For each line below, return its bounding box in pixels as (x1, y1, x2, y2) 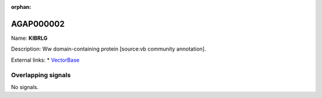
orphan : (11, 4, 32, 10)
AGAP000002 (11, 18, 65, 29)
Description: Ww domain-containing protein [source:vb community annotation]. (11, 45, 206, 53)
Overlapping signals (11, 71, 71, 80)
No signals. (11, 83, 39, 90)
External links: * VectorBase (11, 56, 80, 64)
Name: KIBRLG (11, 34, 48, 42)
